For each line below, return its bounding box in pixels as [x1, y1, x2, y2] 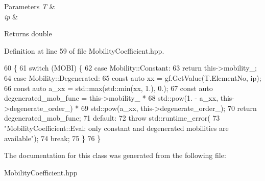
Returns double [4, 28, 52, 39]
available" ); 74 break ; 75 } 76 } [4, 132, 101, 143]
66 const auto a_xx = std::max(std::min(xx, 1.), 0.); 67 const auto [4, 82, 213, 93]
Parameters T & [4, 1, 55, 11]
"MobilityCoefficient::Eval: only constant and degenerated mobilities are [4, 122, 229, 133]
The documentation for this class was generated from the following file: [4, 150, 226, 161]
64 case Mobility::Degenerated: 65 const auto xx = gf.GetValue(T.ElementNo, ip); [4, 72, 261, 83]
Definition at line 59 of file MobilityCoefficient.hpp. [4, 45, 164, 56]
